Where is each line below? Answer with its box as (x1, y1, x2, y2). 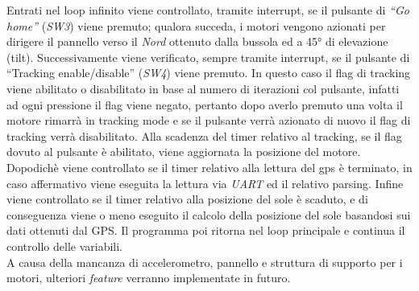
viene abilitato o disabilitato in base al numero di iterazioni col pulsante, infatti (6, 80, 400, 96)
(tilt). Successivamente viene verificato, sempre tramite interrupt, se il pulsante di (6, 48, 410, 65)
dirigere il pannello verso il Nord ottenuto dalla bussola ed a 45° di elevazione (6, 33, 388, 50)
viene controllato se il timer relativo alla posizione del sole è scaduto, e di (6, 191, 368, 207)
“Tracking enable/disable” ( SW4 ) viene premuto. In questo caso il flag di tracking (6, 64, 411, 81)
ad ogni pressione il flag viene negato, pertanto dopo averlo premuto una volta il (6, 96, 403, 113)
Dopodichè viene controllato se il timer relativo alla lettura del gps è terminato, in (6, 158, 413, 175)
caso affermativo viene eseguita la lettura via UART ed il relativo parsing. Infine (6, 174, 404, 191)
